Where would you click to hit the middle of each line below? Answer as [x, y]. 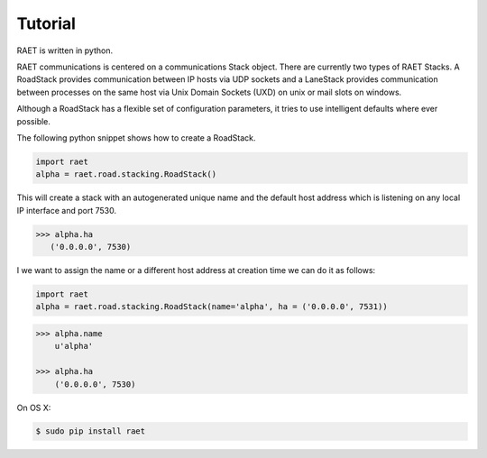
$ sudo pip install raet [91, 431]
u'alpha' [74, 346]
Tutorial [46, 23]
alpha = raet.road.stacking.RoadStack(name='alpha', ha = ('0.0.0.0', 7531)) [211, 307]
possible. [34, 121]
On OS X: [34, 408]
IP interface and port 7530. [67, 210]
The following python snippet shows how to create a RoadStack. [136, 137]
